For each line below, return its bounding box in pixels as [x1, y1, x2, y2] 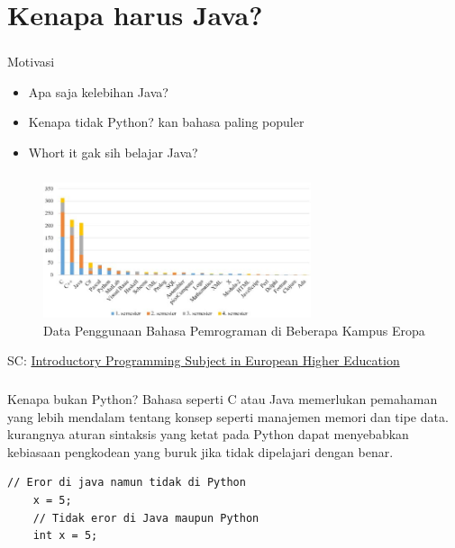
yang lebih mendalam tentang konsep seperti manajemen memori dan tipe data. [7, 407, 449, 426]
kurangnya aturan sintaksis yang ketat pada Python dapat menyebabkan [7, 425, 409, 444]
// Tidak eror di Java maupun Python [32, 511, 259, 525]
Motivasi [7, 52, 55, 71]
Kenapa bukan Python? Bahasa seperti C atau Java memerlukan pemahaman [7, 390, 438, 408]
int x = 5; [32, 529, 98, 543]
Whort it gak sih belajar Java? [28, 143, 198, 162]
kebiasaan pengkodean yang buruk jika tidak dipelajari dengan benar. [7, 442, 394, 461]
